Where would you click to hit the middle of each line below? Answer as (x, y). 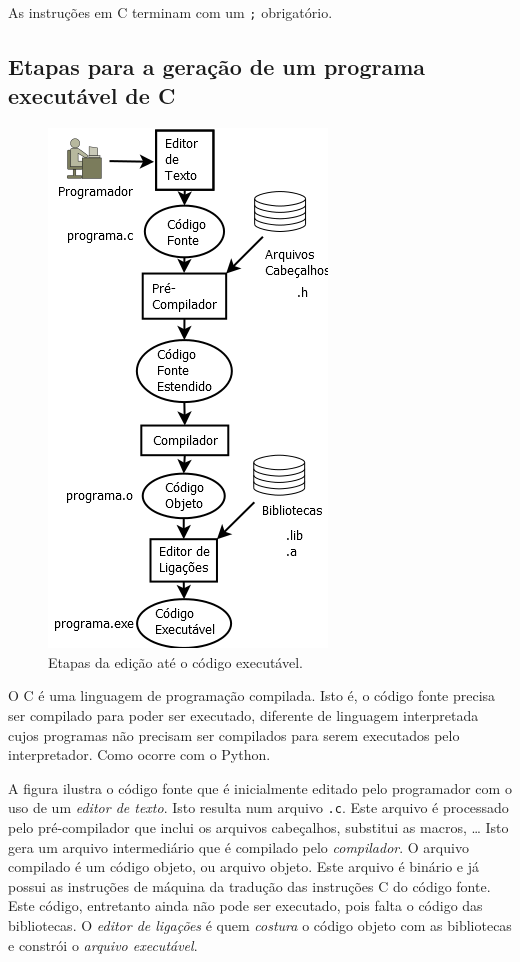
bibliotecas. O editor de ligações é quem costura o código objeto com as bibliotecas (260, 925)
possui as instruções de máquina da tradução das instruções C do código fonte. (249, 885)
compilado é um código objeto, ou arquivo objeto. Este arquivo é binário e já (243, 866)
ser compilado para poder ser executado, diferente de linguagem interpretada (243, 715)
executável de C (92, 95)
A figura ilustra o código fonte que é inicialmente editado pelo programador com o (260, 787)
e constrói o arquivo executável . (103, 944)
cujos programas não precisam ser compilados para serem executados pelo (234, 734)
